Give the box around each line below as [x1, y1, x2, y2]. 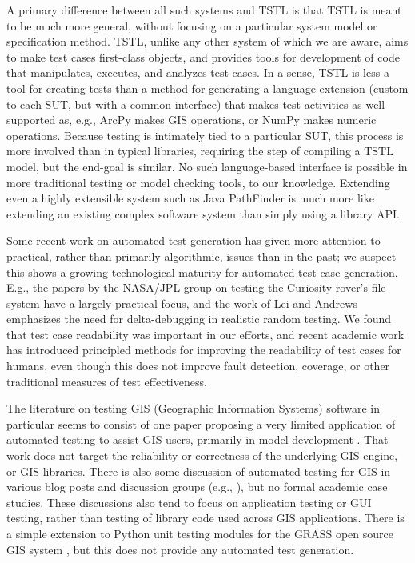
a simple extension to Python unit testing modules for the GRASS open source [6, 525, 393, 541]
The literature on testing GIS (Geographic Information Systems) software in [6, 400, 380, 417]
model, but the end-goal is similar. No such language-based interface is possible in [6, 158, 408, 174]
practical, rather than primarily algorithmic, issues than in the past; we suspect [6, 247, 397, 264]
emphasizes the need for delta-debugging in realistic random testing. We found [6, 310, 392, 327]
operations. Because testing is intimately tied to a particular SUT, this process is [6, 126, 404, 143]
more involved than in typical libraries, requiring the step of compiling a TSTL [6, 142, 393, 159]
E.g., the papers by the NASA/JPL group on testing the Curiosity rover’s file [6, 279, 386, 296]
